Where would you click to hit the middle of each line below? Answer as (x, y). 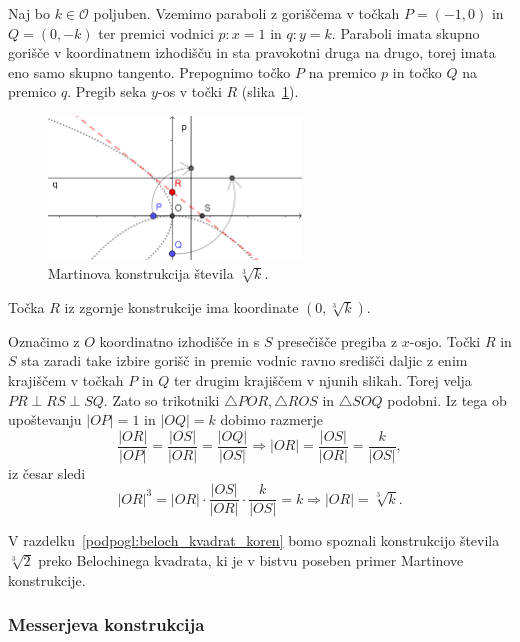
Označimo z (44, 340)
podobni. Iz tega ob (447, 399)
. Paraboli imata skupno (405, 32)
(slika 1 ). (270, 91)
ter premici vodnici (156, 32)
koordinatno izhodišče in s (179, 340)
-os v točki (189, 91)
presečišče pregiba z (337, 340)
